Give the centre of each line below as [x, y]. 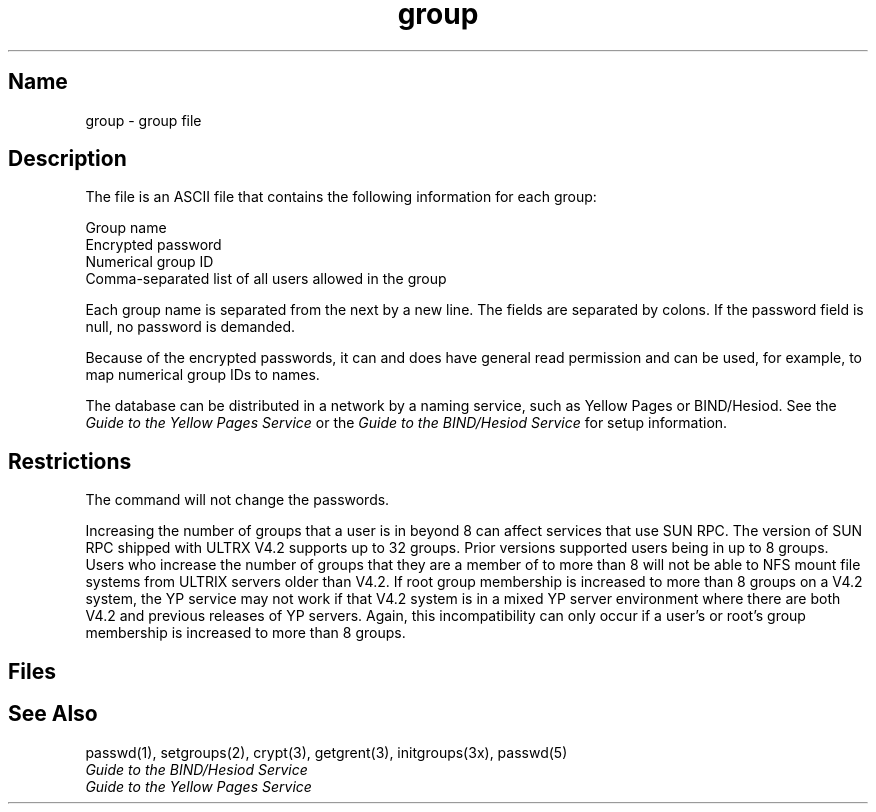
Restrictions [70, 461]
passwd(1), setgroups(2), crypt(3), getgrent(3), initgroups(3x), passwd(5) [326, 752]
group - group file [143, 120]
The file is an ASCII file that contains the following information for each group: [341, 197]
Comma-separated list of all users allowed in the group [266, 279]
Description [67, 159]
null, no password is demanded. [190, 327]
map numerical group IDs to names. [202, 375]
